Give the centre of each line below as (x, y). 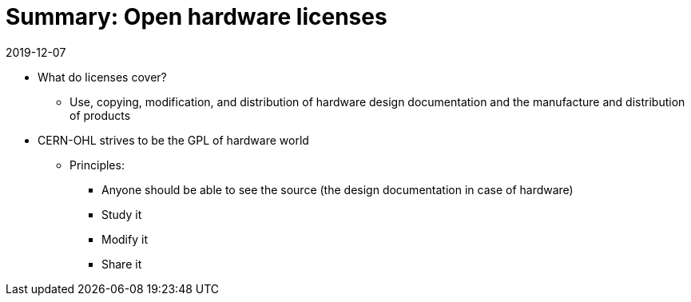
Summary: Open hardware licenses (197, 17)
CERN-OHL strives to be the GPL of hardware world (173, 140)
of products (100, 115)
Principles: (97, 165)
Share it (122, 264)
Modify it (125, 239)
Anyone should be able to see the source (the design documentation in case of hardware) (338, 189)
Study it (122, 214)
